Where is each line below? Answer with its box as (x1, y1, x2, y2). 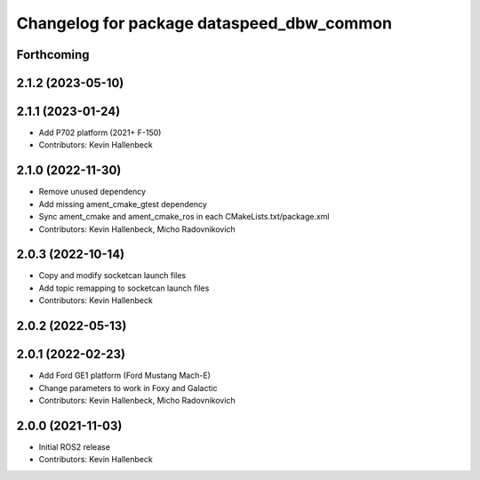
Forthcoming (16, 47, 90, 62)
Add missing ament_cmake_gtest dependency (38, 198, 208, 209)
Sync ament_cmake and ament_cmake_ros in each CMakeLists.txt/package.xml (38, 212, 330, 222)
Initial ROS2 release (38, 441, 111, 452)
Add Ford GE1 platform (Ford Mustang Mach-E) (38, 370, 211, 381)
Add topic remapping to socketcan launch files (38, 283, 210, 293)
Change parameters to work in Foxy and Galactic (38, 382, 218, 393)
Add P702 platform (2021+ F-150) (38, 127, 162, 138)
